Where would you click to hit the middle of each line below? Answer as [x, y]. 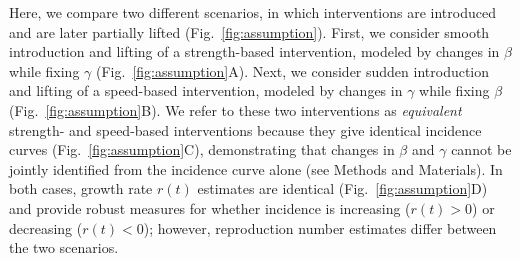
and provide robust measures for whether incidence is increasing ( [210, 207]
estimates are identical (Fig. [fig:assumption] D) [342, 188]
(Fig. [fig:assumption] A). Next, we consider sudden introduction [293, 70]
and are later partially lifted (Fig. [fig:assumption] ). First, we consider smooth [249, 31]
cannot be [481, 149]
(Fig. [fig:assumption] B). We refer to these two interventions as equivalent [235, 109]
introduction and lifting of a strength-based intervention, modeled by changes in [254, 51]
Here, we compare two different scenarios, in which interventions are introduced [252, 12]
